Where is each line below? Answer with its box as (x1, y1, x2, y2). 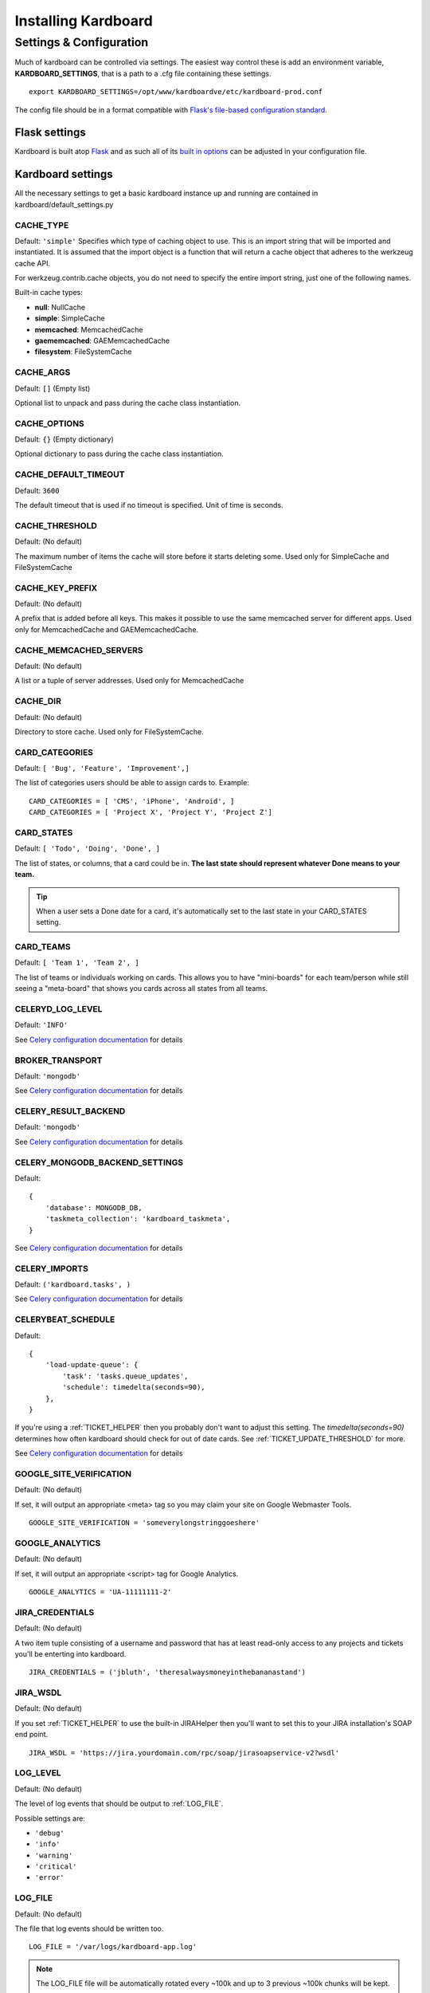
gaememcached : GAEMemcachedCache (34, 336, 170, 346)
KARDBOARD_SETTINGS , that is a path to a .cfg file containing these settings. (14, 69, 272, 78)
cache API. (14, 258, 51, 268)
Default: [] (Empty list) (14, 383, 91, 393)
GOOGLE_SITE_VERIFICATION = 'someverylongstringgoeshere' (29, 1519, 260, 1527)
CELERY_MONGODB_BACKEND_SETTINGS (14, 1157, 184, 1168)
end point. (14, 1730, 49, 1739)
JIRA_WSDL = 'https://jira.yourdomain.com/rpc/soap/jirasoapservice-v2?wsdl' (29, 1748, 340, 1757)
